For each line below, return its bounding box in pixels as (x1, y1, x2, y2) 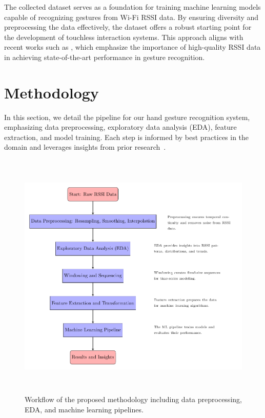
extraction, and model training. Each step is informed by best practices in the (4, 131, 249, 142)
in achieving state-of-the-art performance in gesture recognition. (4, 51, 205, 62)
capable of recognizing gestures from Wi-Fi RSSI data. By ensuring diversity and (4, 11, 259, 22)
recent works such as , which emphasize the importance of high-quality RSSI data (4, 42, 261, 52)
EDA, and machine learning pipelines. (25, 404, 144, 414)
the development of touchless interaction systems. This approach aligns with (4, 31, 243, 42)
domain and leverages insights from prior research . (4, 142, 166, 152)
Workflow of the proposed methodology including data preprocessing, (25, 394, 242, 405)
